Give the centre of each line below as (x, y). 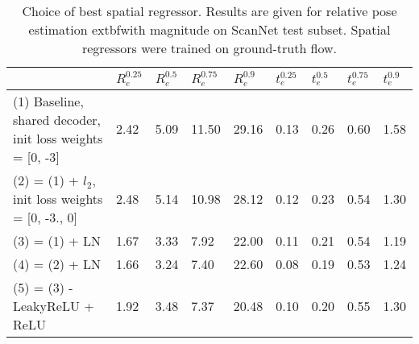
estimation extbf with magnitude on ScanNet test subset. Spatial (209, 29)
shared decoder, (57, 119)
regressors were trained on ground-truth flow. (209, 48)
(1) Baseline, (48, 101)
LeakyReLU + (54, 305)
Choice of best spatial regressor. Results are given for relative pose (209, 11)
